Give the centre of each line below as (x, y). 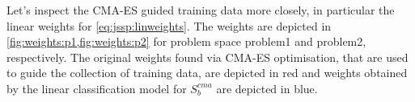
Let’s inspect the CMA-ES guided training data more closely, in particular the (201, 10)
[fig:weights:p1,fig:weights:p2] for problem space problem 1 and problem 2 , (186, 41)
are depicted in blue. (267, 88)
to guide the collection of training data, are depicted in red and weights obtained (207, 73)
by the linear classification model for (97, 88)
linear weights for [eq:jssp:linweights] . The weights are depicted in (169, 25)
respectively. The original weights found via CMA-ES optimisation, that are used (207, 57)
